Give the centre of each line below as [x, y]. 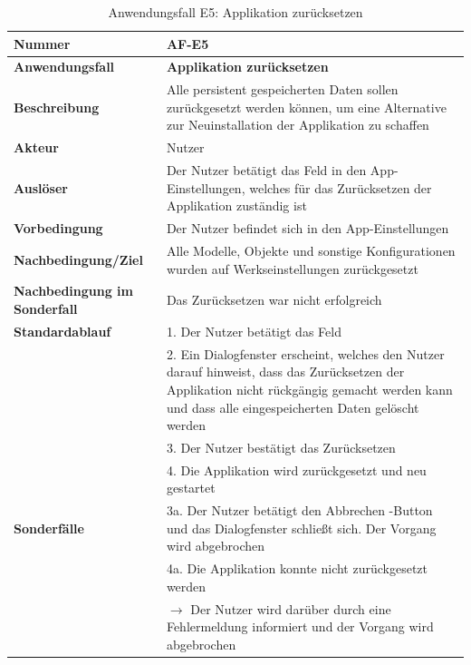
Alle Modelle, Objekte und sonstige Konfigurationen [311, 251]
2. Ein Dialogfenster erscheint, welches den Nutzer [305, 353]
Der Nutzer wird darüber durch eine [291, 608]
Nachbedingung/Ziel [78, 259]
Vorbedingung [58, 228]
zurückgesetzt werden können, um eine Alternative [306, 107]
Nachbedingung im [73, 291]
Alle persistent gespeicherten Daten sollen [282, 89]
